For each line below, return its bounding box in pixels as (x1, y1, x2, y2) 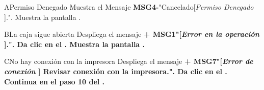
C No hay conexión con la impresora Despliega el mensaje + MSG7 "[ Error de (4, 56, 253, 66)
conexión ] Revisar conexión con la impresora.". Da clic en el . (4, 65, 227, 76)
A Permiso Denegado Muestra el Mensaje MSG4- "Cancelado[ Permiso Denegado (4, 2, 254, 12)
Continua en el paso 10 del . (4, 76, 105, 86)
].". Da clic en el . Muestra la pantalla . (4, 38, 145, 49)
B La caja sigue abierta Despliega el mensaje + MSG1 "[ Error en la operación (4, 29, 259, 39)
